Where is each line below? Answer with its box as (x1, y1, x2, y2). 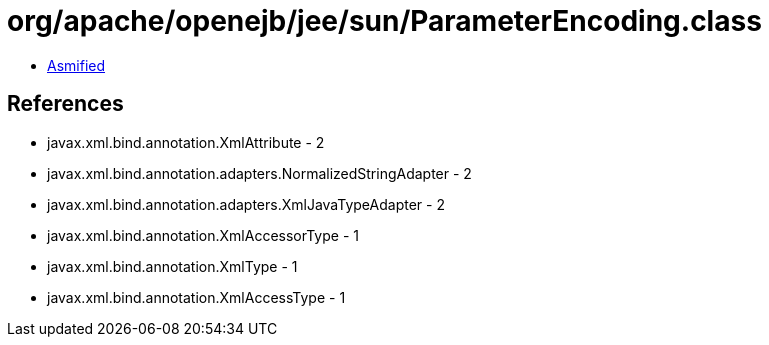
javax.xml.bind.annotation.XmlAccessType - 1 (47, 288, 346, 306)
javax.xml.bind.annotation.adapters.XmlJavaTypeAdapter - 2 (47, 195, 445, 213)
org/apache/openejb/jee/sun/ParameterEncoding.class (7, 4, 762, 38)
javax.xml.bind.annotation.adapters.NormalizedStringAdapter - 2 (47, 164, 472, 182)
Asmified (47, 56, 106, 74)
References (7, 91, 124, 117)
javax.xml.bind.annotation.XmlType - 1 (47, 257, 298, 275)
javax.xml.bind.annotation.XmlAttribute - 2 (47, 133, 325, 151)
